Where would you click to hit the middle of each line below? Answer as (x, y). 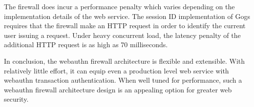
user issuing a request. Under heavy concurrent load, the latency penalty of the (122, 35)
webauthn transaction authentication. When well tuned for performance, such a (123, 80)
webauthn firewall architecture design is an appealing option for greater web (118, 89)
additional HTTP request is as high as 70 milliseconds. (86, 45)
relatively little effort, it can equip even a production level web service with (116, 70)
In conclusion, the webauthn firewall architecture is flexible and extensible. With (125, 61)
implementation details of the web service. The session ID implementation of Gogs (127, 16)
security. (16, 99)
